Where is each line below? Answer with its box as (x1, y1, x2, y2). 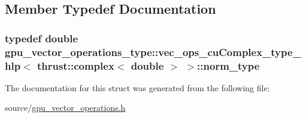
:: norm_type (197, 58, 260, 73)
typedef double (5, 30, 78, 45)
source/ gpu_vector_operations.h (5, 101, 126, 114)
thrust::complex (37, 58, 114, 73)
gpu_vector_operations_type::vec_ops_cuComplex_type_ (5, 44, 301, 59)
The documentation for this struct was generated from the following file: (5, 81, 270, 94)
